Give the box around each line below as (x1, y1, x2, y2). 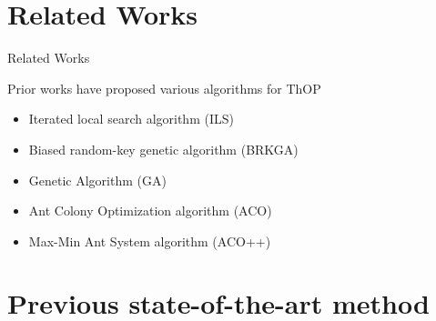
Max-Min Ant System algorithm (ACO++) (28, 231, 271, 250)
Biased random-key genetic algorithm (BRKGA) (28, 139, 299, 158)
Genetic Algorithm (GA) (28, 170, 167, 189)
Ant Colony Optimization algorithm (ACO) (28, 201, 272, 220)
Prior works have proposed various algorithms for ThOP (7, 78, 321, 97)
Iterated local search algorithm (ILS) (28, 109, 234, 128)
